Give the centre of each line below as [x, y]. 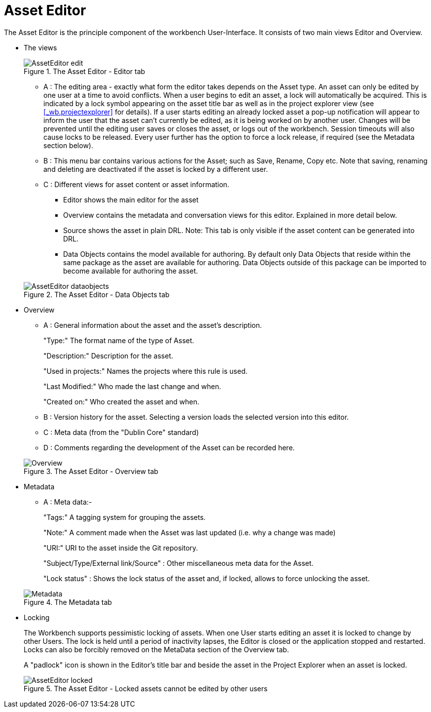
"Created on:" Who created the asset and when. [122, 401]
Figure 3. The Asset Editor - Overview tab [91, 471]
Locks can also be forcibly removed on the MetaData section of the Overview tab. [156, 649]
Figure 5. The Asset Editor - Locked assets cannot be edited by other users [146, 688]
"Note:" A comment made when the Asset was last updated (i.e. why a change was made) [190, 532]
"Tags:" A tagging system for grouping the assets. [125, 517]
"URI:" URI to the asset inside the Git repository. [121, 548]
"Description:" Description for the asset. [108, 356]
